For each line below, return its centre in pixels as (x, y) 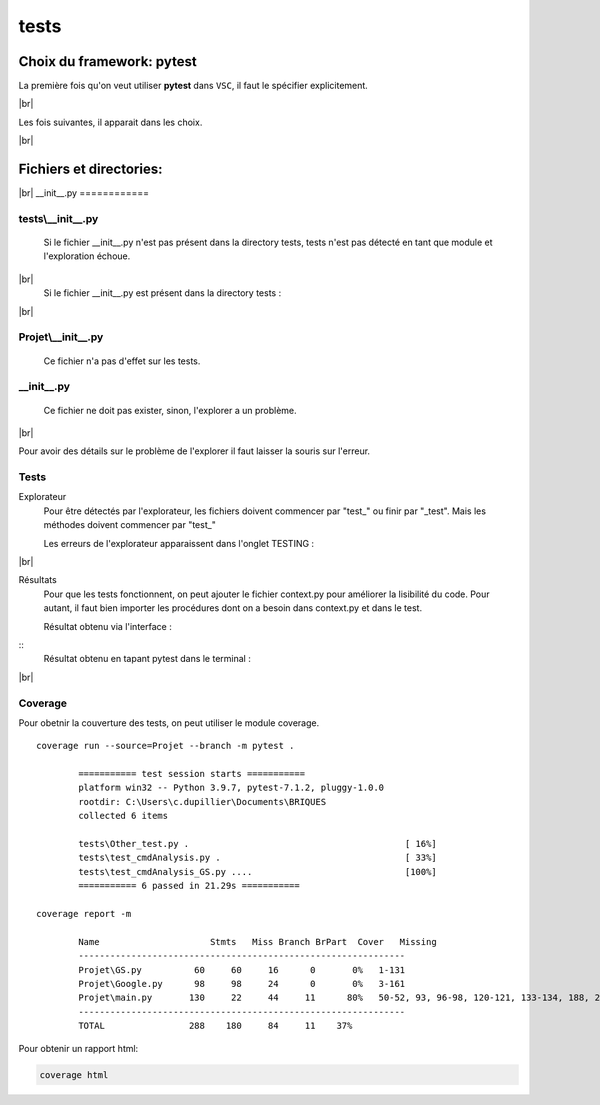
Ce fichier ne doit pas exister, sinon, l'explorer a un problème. (170, 410)
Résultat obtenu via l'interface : (107, 626)
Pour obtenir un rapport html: (78, 1048)
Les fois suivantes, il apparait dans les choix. (110, 122)
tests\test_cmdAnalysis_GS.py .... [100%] (257, 871)
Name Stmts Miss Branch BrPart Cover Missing (257, 941)
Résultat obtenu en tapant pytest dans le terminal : (147, 659)
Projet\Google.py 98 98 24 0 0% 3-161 (242, 983)
